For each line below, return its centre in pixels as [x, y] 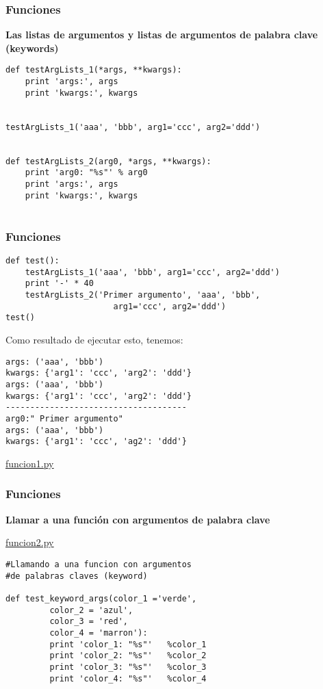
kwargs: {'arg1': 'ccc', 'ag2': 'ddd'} [96, 442]
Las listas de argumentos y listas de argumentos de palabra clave [162, 35]
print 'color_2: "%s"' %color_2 [128, 656]
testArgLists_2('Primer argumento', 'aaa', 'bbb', [143, 295]
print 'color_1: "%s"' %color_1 [128, 644]
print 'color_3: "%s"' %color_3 [128, 667]
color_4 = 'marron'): [99, 633]
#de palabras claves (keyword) [77, 576]
